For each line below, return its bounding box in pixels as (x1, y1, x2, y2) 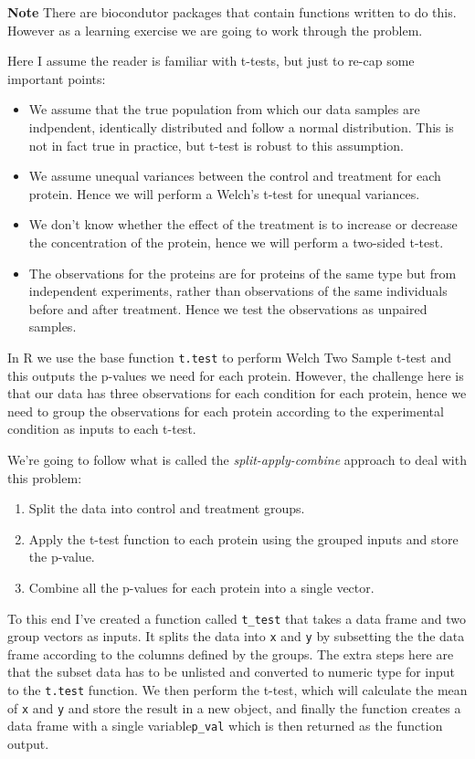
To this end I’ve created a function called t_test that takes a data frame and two (7, 608, 467, 627)
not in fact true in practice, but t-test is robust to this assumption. (28, 135, 404, 154)
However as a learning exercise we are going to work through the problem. (7, 20, 423, 39)
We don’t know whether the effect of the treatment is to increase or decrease (28, 215, 458, 234)
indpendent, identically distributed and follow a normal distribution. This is (28, 117, 454, 136)
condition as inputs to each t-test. (7, 419, 196, 438)
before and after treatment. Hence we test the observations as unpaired (28, 299, 427, 318)
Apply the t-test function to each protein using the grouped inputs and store (28, 529, 459, 548)
